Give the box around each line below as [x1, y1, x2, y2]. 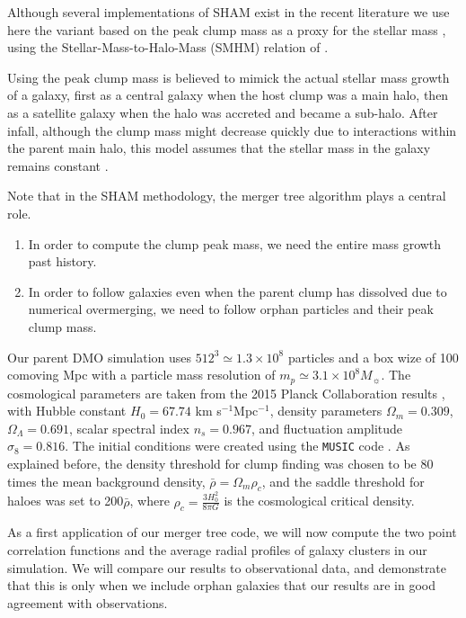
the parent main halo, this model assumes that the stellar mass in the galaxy [7, 139, 431, 157]
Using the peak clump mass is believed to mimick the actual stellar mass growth [7, 67, 450, 86]
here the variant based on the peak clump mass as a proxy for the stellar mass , [7, 20, 446, 39]
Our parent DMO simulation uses [7, 347, 192, 366]
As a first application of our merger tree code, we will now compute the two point [7, 523, 457, 542]
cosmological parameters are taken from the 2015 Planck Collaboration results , [7, 383, 445, 402]
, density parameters [269, 401, 382, 420]
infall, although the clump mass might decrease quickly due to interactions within [7, 121, 457, 139]
